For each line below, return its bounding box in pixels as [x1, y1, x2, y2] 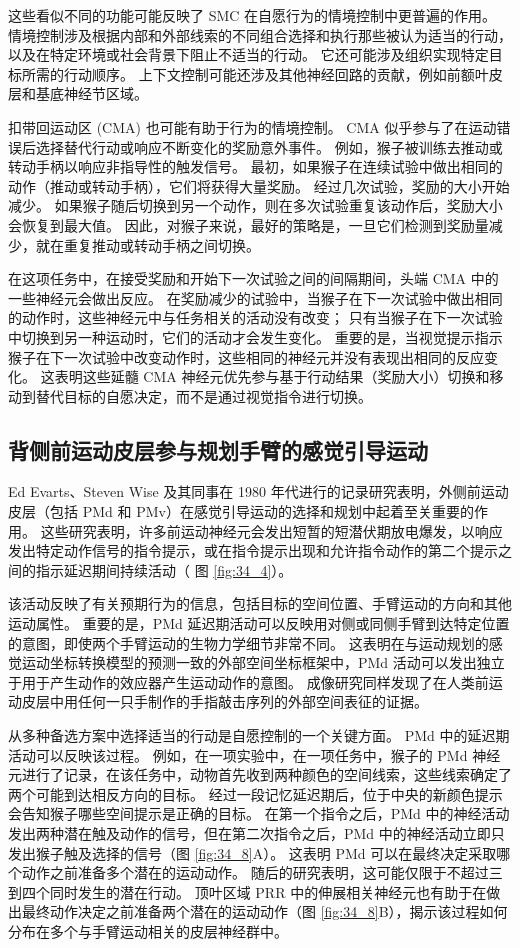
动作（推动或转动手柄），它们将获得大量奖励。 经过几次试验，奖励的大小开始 [8, 175, 510, 196]
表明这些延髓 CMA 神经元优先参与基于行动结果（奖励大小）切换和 [54, 366, 490, 387]
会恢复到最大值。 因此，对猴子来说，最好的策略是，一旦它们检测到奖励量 [8, 214, 489, 235]
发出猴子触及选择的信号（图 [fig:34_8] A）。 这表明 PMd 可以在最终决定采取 [8, 842, 497, 863]
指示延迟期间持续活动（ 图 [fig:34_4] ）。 [35, 559, 293, 580]
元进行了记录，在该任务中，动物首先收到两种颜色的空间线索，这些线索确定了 [8, 764, 512, 785]
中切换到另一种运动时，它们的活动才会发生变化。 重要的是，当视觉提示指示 [8, 326, 503, 347]
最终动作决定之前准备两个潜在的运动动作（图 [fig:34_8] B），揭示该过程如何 [21, 901, 508, 922]
